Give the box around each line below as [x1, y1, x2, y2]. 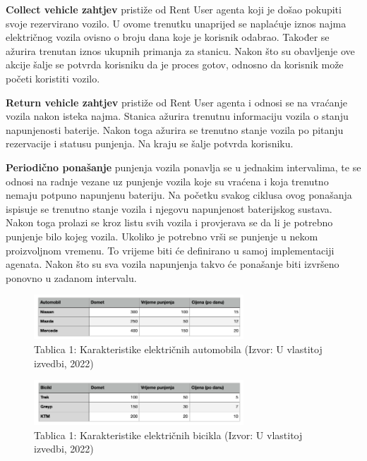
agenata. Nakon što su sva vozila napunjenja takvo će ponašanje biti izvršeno [6, 257, 339, 271]
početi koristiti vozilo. [6, 70, 100, 85]
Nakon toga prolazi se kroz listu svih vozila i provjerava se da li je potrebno [6, 215, 333, 230]
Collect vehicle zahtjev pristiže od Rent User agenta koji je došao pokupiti [6, 2, 342, 16]
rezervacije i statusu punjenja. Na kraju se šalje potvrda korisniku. [6, 136, 294, 151]
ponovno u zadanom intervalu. [6, 270, 137, 285]
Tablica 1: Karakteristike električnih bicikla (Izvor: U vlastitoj [34, 427, 303, 442]
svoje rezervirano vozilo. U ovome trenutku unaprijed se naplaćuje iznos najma [6, 16, 347, 30]
